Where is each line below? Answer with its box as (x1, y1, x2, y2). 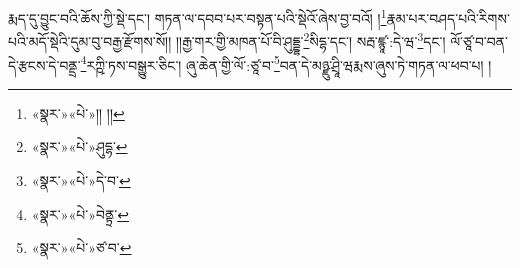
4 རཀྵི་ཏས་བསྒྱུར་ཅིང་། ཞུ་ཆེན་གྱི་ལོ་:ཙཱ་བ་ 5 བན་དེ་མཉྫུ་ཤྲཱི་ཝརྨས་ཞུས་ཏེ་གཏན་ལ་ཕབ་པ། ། (80, 51, 492, 75)
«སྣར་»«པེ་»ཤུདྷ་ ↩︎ (31, 136, 128, 157)
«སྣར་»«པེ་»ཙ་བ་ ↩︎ (31, 237, 132, 258)
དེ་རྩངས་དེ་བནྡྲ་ (8, 54, 81, 75)
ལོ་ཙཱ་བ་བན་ (450, 30, 509, 51)
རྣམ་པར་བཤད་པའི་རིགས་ (386, 7, 510, 28)
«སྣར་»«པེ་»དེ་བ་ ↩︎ (31, 169, 131, 190)
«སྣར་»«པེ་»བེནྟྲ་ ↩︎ (31, 203, 129, 224)
